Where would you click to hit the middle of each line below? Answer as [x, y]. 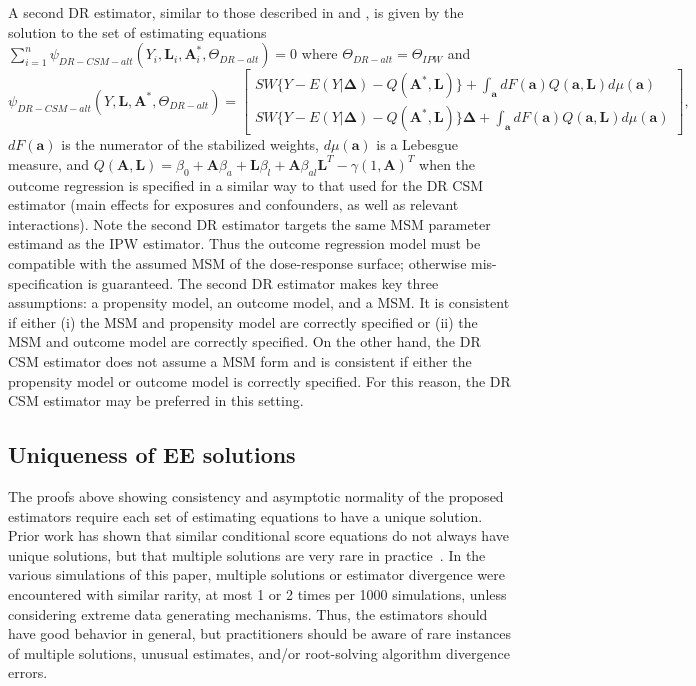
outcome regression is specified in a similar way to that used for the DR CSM [246, 184]
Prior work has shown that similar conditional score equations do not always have [258, 535]
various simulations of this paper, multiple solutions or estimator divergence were [256, 574]
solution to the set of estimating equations [137, 31]
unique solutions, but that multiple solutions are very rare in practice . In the [247, 554]
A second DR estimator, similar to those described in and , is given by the [236, 12]
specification [46, 282]
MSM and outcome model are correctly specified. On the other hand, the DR [244, 341]
